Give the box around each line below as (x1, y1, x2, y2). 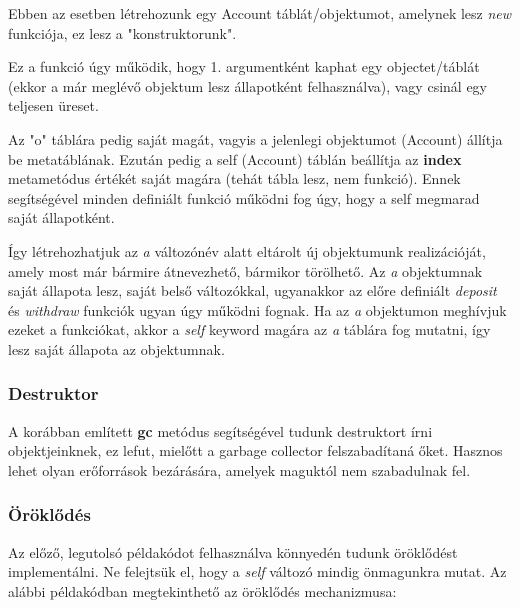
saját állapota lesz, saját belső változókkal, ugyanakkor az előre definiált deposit (8, 280, 497, 301)
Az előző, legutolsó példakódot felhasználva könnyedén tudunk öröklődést (8, 541, 458, 562)
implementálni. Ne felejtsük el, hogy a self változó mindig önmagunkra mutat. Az (8, 561, 507, 582)
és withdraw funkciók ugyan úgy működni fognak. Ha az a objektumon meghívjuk (8, 299, 507, 320)
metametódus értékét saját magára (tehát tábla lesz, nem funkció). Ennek (8, 168, 461, 189)
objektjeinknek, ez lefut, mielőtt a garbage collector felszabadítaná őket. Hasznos (8, 440, 503, 461)
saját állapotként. (8, 207, 115, 228)
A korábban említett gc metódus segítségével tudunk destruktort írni (8, 420, 433, 441)
